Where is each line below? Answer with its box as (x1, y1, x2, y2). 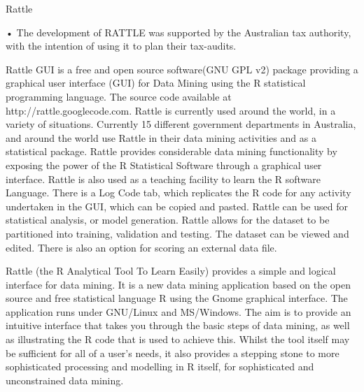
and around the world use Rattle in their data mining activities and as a (6, 130, 316, 145)
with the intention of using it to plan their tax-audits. (6, 38, 237, 53)
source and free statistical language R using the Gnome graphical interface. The (6, 291, 348, 305)
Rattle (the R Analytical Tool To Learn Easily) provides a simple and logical (6, 263, 336, 278)
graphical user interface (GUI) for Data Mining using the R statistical (6, 75, 306, 90)
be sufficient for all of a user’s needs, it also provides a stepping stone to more (6, 345, 339, 360)
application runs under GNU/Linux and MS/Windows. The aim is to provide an (6, 304, 351, 319)
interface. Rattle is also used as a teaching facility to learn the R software (6, 171, 321, 186)
